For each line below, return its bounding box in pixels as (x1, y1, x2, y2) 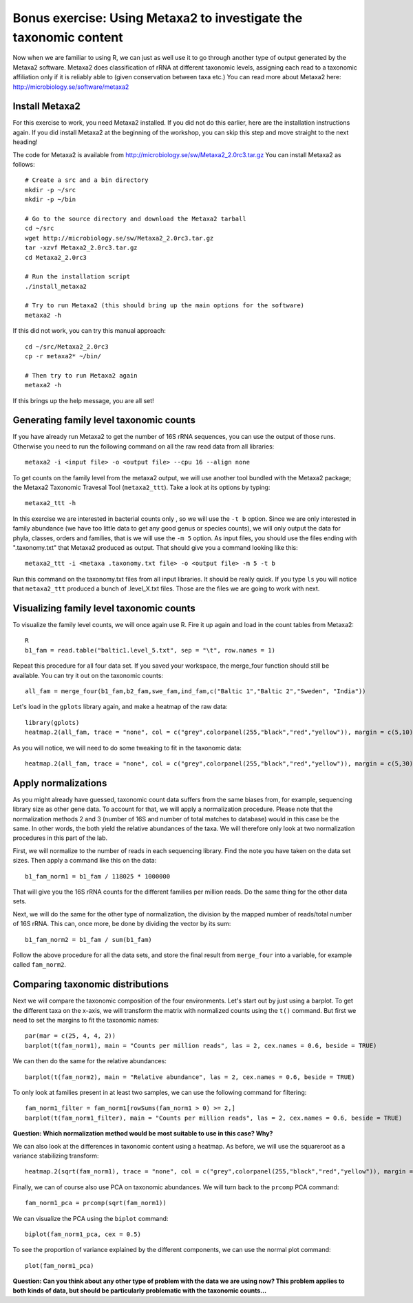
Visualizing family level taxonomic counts (12, 602, 195, 614)
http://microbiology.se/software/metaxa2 (12, 83, 129, 91)
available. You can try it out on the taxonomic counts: (12, 671, 164, 679)
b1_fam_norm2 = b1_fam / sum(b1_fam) (25, 936, 153, 943)
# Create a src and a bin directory (25, 176, 149, 184)
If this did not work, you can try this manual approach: (12, 327, 167, 335)
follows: (12, 160, 35, 168)
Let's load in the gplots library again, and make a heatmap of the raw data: (12, 703, 228, 711)
